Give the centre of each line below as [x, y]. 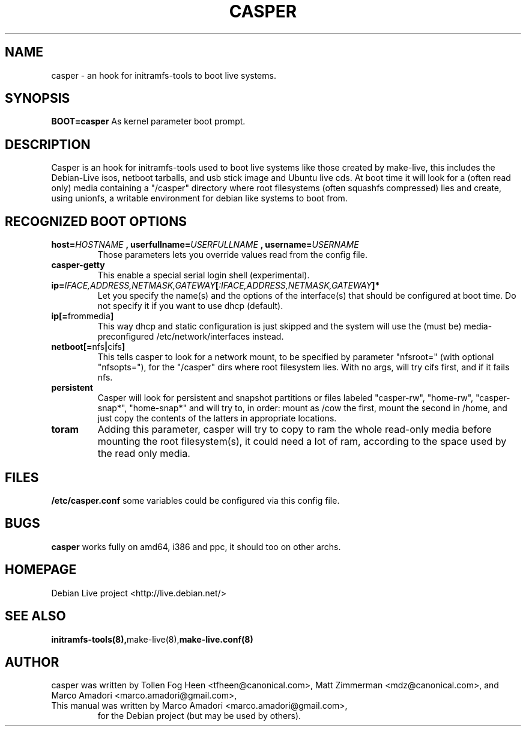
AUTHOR [32, 662]
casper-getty [78, 265]
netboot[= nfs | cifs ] [88, 347]
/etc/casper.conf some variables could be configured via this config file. [195, 500]
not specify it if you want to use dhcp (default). [190, 306]
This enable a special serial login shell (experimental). [204, 275]
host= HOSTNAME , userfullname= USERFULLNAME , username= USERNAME [205, 245]
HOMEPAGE [41, 570]
